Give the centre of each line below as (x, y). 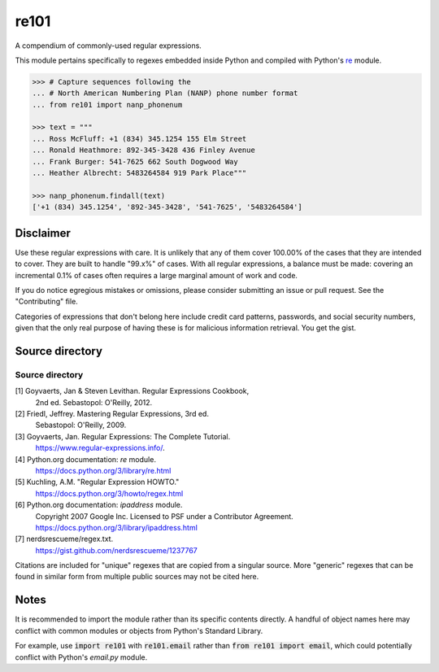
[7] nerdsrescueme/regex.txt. (64, 539)
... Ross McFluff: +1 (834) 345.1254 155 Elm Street (139, 139)
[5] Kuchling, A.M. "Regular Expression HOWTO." (97, 482)
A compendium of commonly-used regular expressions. (109, 46)
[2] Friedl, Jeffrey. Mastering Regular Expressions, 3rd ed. (112, 414)
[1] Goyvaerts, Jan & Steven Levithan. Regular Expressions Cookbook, (132, 391)
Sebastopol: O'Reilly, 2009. (81, 425)
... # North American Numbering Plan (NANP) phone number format (165, 93)
